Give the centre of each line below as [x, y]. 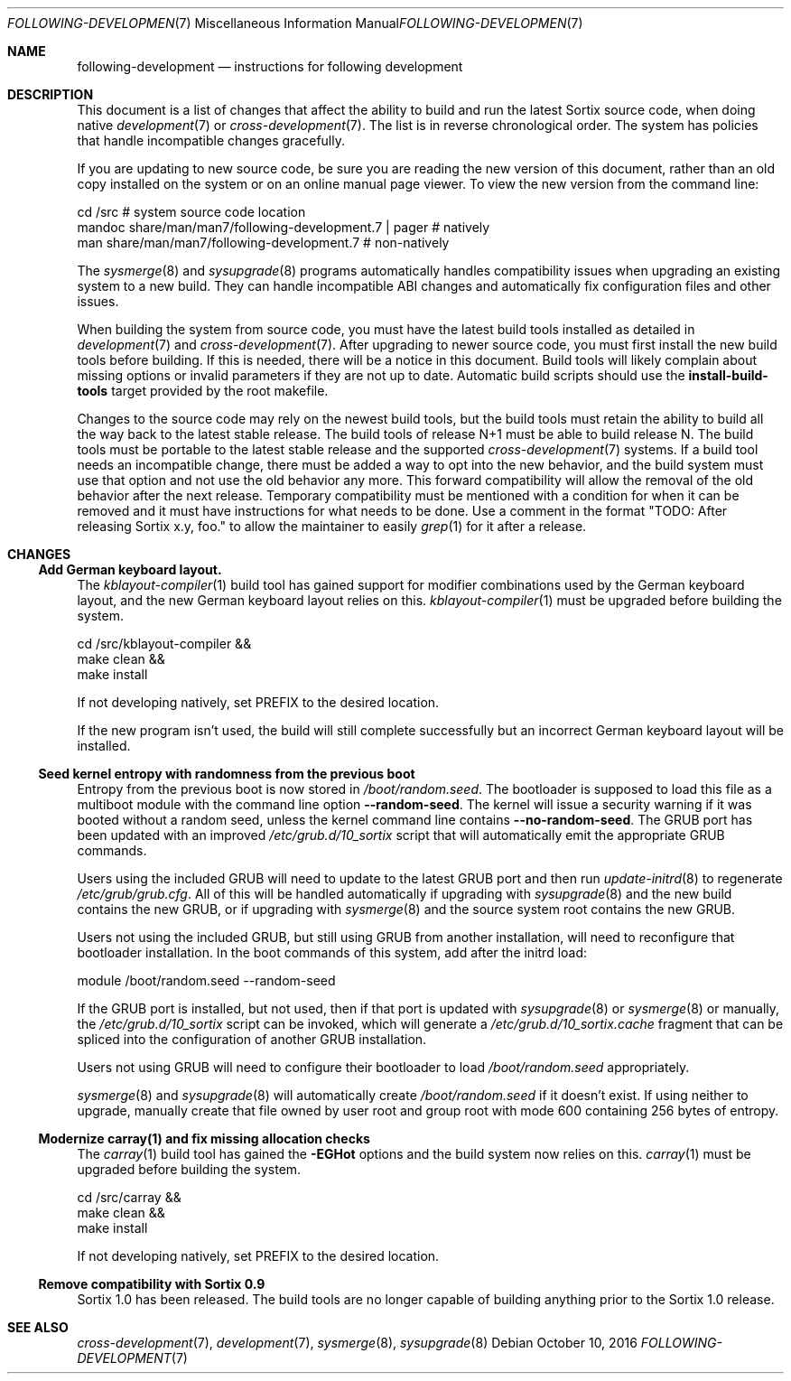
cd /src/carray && [129, 1197]
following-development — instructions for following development [270, 66]
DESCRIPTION [51, 94]
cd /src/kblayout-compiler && [164, 644]
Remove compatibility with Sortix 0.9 [152, 1284]
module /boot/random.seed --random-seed [206, 980]
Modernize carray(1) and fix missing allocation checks [204, 1138]
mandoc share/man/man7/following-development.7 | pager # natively [284, 227]
